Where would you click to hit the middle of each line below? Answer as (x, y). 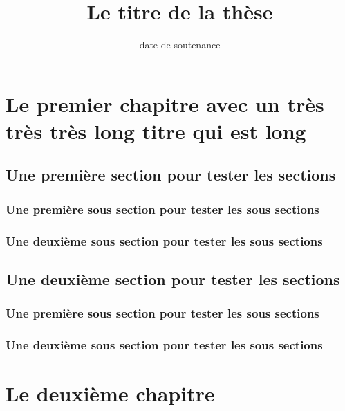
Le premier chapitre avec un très (165, 103)
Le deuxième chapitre (110, 393)
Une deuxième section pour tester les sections (173, 278)
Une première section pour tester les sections (171, 175)
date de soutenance (180, 45)
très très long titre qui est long (156, 130)
